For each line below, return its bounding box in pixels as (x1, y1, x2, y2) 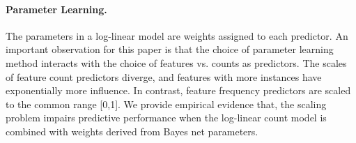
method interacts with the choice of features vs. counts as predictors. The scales (6, 55, 347, 70)
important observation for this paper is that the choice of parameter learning (6, 42, 334, 57)
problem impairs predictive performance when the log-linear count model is (6, 110, 327, 125)
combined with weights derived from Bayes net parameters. (6, 123, 258, 138)
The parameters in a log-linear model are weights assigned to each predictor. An (6, 28, 348, 43)
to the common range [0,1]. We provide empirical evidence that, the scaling (6, 96, 327, 111)
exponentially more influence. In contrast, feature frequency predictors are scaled (6, 83, 351, 98)
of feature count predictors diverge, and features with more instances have (6, 69, 322, 84)
